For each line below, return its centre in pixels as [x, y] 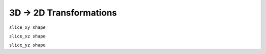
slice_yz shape [28, 45]
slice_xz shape [28, 36]
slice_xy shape [28, 27]
